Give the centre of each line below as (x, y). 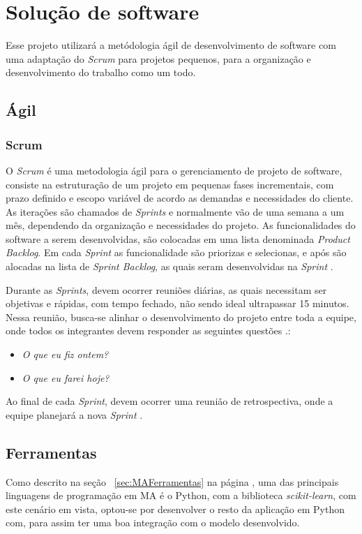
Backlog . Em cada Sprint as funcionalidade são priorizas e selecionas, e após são (176, 252)
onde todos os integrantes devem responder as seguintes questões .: (148, 331)
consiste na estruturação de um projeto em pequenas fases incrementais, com (170, 184)
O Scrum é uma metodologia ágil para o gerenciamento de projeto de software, (174, 170)
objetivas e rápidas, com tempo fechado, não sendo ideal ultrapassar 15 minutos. (178, 303)
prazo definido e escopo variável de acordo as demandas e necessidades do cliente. (180, 198)
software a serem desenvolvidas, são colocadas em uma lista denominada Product (178, 238)
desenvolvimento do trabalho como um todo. (101, 72)
